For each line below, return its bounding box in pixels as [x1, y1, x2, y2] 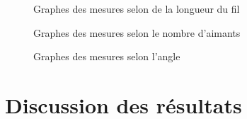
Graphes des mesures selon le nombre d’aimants [33, 25, 241, 40]
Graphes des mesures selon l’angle [33, 49, 180, 64]
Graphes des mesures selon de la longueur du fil [33, 1, 240, 16]
